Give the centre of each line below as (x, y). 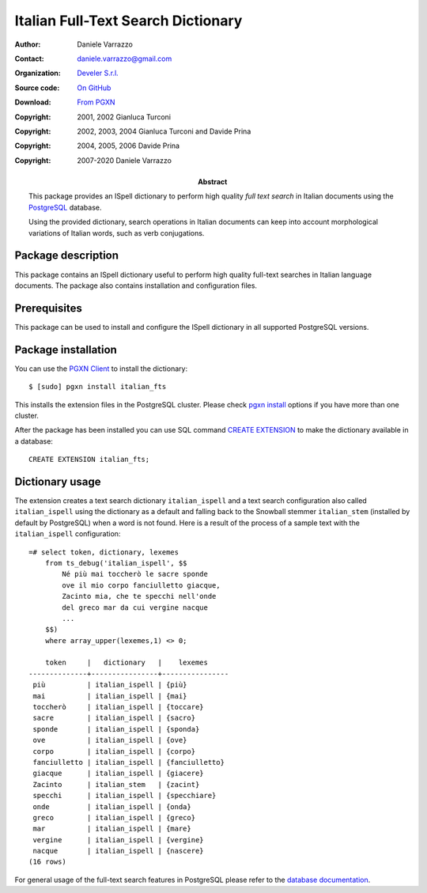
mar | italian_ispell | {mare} (112, 829)
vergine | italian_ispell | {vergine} (119, 840)
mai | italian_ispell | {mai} (110, 696)
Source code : (37, 88)
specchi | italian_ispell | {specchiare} (125, 796)
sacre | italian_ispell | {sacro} (114, 718)
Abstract (213, 182)
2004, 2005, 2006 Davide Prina (128, 146)
